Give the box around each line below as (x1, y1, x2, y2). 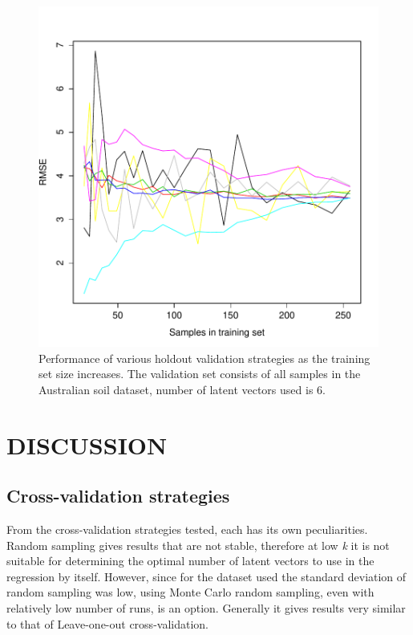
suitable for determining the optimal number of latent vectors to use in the (6, 552, 375, 569)
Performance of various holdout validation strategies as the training (38, 349, 370, 366)
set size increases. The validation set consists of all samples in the (38, 365, 361, 382)
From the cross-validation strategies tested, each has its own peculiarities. (6, 520, 368, 537)
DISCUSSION (6, 428, 168, 461)
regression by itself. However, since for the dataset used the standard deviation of (6, 568, 407, 584)
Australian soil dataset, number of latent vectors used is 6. (38, 381, 326, 397)
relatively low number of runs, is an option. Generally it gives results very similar (6, 599, 406, 616)
